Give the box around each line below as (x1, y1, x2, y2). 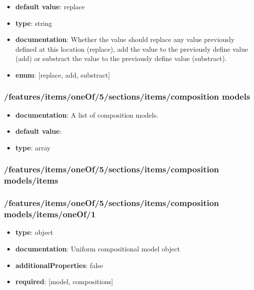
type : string (15, 18, 52, 28)
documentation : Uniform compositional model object (15, 244, 180, 254)
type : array (15, 142, 51, 152)
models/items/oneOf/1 (4, 208, 96, 220)
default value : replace (15, 1, 85, 11)
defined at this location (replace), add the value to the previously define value (15, 43, 248, 54)
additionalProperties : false (15, 260, 104, 270)
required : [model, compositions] (15, 276, 113, 287)
